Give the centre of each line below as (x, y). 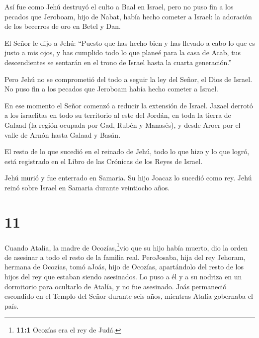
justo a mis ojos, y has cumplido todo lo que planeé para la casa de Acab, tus (123, 52)
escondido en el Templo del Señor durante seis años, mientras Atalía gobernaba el (129, 296)
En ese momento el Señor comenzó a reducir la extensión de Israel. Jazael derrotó (129, 105)
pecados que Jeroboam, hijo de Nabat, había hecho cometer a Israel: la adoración (128, 16)
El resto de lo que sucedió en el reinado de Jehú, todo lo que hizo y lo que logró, (127, 151)
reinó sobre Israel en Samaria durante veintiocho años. (87, 187)
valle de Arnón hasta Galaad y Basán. (63, 134)
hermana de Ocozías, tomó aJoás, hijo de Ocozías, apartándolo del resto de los (124, 267)
